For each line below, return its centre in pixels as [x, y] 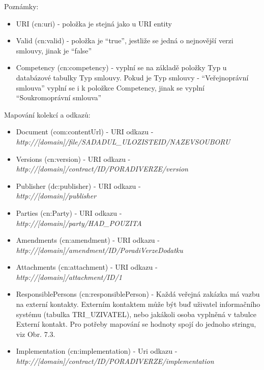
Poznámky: [21, 6]
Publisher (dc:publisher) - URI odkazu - [78, 186]
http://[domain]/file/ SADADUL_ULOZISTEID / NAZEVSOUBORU [123, 141]
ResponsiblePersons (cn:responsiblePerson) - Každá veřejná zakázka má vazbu [138, 294]
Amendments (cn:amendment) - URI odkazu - [88, 240]
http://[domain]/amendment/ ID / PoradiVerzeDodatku [99, 250]
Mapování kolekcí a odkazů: [47, 114]
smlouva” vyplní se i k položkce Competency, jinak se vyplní [110, 87]
